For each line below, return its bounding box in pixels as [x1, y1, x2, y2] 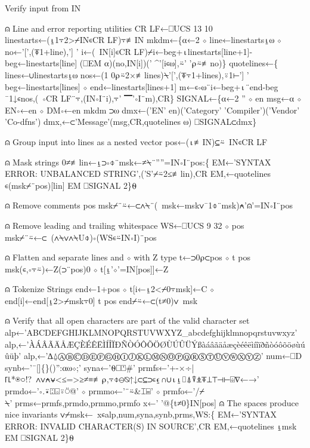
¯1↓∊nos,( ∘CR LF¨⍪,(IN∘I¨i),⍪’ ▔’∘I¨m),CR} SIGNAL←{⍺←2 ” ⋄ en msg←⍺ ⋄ [5, 92, 302, 105]
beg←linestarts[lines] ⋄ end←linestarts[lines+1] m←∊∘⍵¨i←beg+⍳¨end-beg [5, 80, 278, 93]
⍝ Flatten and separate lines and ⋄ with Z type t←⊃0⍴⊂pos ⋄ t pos [5, 251, 251, 263]
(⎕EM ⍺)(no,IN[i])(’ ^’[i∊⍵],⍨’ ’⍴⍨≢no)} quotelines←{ [79, 57, 278, 69]
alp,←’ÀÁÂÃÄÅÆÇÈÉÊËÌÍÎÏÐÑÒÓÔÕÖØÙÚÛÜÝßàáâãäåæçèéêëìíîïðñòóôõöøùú [5, 337, 305, 350]
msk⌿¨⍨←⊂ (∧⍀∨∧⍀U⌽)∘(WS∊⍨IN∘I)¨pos [5, 231, 157, 243]
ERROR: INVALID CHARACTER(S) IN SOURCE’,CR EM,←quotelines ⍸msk [5, 419, 297, 432]
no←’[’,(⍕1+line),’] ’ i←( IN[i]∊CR [5, 45, 131, 57]
